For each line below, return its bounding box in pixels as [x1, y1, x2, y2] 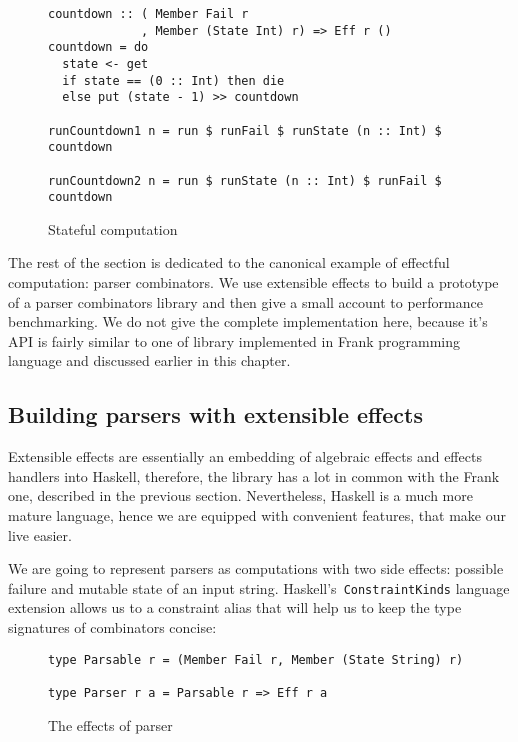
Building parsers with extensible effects [8, 399, 423, 430]
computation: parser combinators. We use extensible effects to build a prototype [8, 272, 499, 293]
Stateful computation [48, 218, 178, 239]
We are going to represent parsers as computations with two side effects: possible [8, 558, 504, 579]
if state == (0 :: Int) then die [62, 73, 285, 88]
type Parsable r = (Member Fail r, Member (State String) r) [48, 652, 464, 667]
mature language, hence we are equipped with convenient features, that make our [8, 505, 506, 526]
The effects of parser [48, 714, 173, 735]
